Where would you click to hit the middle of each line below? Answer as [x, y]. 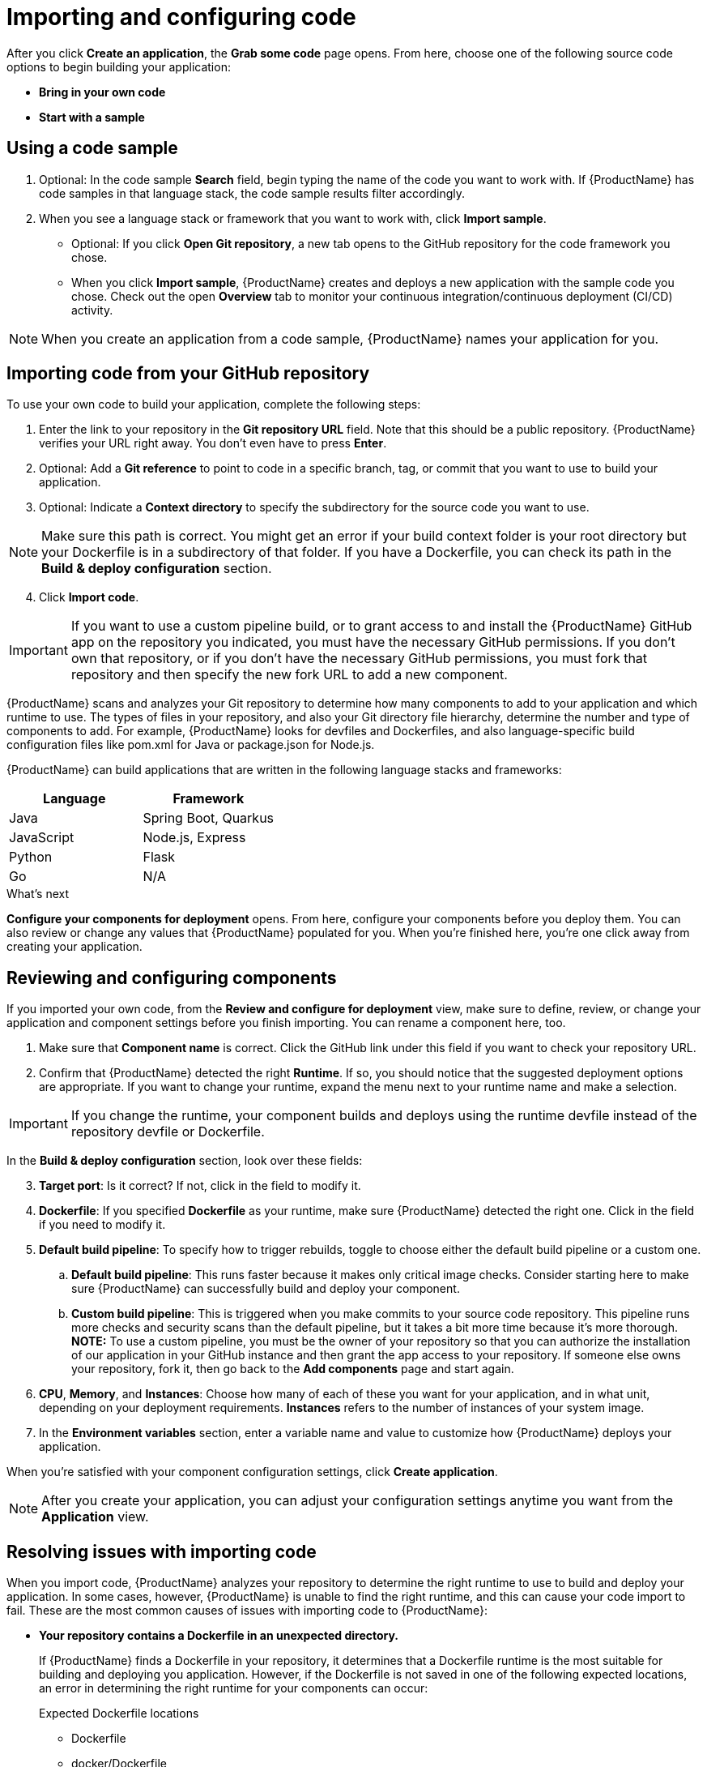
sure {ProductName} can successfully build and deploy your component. [266, 1289]
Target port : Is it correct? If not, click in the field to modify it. [200, 1186]
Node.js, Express [194, 838]
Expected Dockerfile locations [119, 1714]
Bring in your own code [102, 92]
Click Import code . [89, 597]
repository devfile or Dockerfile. [168, 1132]
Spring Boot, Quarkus [209, 818]
